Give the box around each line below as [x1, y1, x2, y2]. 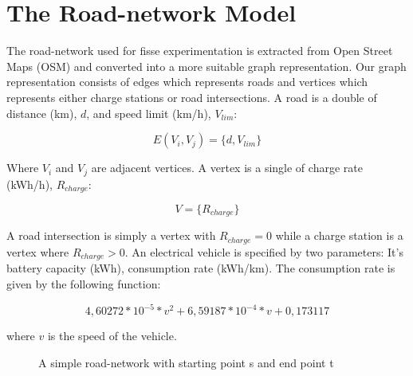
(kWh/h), [6, 175, 53, 192]
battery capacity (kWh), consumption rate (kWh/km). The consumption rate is [6, 260, 395, 276]
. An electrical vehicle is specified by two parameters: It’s [124, 243, 403, 260]
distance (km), [6, 104, 77, 121]
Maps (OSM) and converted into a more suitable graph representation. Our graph [6, 57, 407, 74]
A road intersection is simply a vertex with [6, 227, 216, 244]
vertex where [6, 243, 69, 260]
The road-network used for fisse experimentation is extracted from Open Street [6, 42, 393, 59]
